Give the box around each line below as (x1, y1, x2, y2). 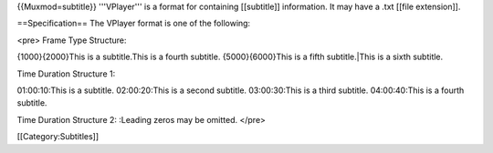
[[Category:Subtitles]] (16, 131, 100, 142)
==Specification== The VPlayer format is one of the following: (16, 18, 251, 29)
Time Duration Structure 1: (16, 68, 116, 79)
